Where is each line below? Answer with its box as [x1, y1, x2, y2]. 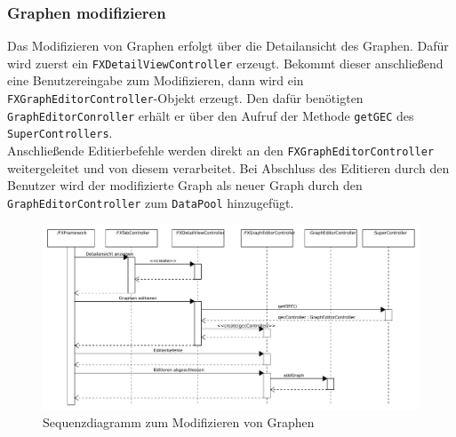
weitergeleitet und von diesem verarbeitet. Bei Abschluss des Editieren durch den [7, 158, 450, 177]
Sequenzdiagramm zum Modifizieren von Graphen [43, 413, 315, 432]
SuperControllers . [7, 123, 113, 142]
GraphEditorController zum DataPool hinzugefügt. [7, 193, 294, 211]
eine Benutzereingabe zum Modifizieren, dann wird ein [7, 71, 304, 90]
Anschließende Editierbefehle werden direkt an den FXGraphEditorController [7, 141, 435, 160]
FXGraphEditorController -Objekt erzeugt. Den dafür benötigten [7, 89, 364, 107]
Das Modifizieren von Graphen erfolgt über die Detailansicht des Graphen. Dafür [7, 36, 449, 55]
